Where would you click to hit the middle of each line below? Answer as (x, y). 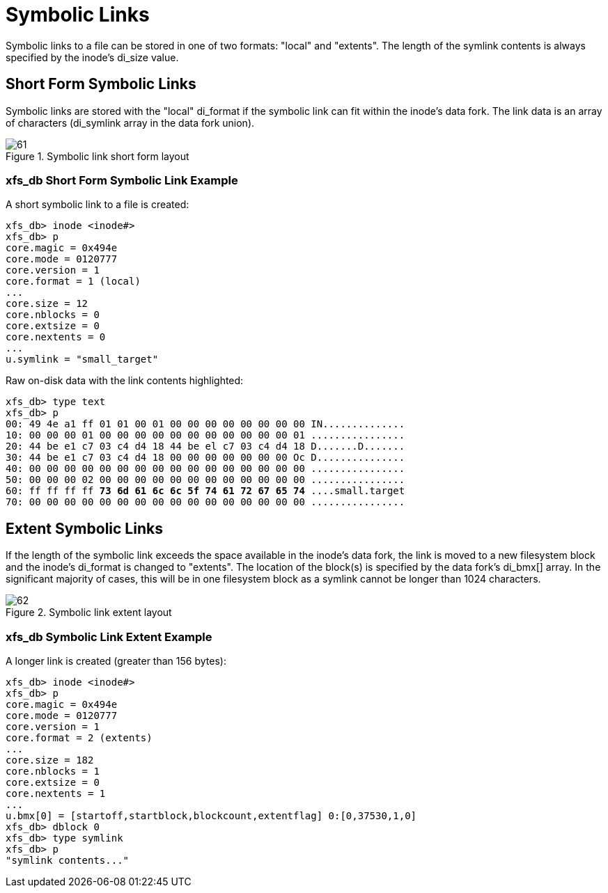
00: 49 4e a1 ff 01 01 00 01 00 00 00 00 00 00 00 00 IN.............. (205, 424)
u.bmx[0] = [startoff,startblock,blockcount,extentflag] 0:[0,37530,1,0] (211, 815)
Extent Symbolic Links (84, 528)
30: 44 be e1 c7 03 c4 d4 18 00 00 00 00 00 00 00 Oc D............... (205, 458)
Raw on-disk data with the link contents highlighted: (125, 381)
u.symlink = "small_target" (82, 359)
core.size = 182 (50, 760)
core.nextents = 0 (56, 337)
